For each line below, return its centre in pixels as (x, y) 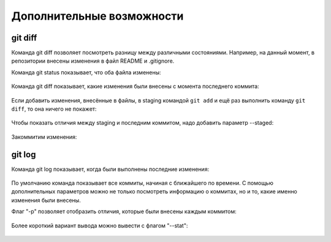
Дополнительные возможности (97, 16)
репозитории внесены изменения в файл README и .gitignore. (93, 61)
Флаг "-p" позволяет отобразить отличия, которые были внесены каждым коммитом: (124, 211)
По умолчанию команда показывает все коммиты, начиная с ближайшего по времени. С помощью (143, 183)
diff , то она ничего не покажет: (54, 109)
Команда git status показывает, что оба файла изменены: (86, 72)
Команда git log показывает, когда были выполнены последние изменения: (110, 169)
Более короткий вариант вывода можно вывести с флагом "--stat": (100, 225)
